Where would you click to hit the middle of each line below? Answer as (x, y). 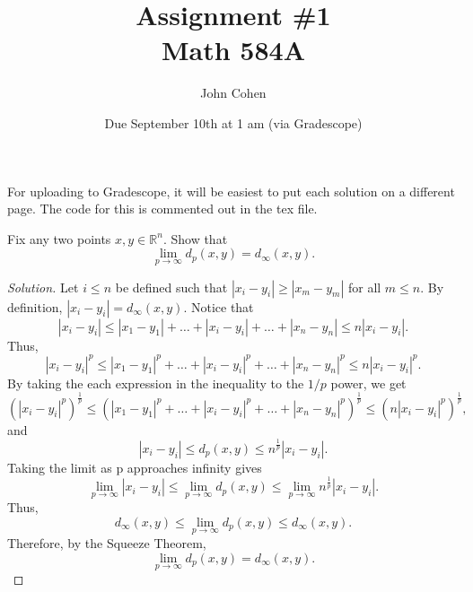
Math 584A (233, 50)
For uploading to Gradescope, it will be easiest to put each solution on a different (231, 191)
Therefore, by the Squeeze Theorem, (107, 543)
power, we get (368, 383)
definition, (35, 306)
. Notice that (219, 306)
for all (364, 287)
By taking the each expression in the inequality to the (156, 383)
